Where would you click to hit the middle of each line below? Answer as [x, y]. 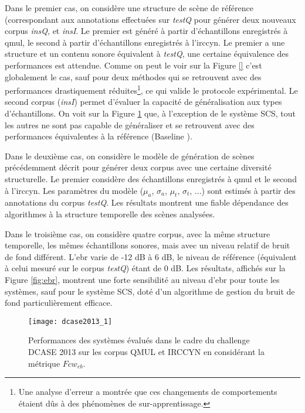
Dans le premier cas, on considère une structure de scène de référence [129, 8]
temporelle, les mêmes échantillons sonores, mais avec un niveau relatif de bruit [148, 245]
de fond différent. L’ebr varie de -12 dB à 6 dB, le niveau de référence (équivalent [151, 256]
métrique [44, 363]
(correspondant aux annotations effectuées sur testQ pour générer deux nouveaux [150, 19]
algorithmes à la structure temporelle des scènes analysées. [110, 214]
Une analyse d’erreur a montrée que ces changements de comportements [148, 392]
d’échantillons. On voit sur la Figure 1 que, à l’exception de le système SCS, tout [150, 113]
